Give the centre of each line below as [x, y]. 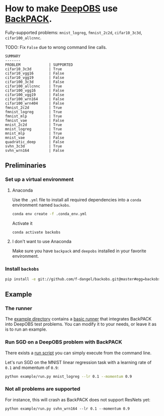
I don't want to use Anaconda [42, 242]
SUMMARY [13, 56]
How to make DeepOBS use [61, 9]
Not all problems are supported [43, 389]
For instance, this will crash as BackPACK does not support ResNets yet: [78, 399]
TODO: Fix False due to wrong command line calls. [56, 47]
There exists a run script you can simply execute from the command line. [78, 353]
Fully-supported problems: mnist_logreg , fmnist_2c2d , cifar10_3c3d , [74, 32]
